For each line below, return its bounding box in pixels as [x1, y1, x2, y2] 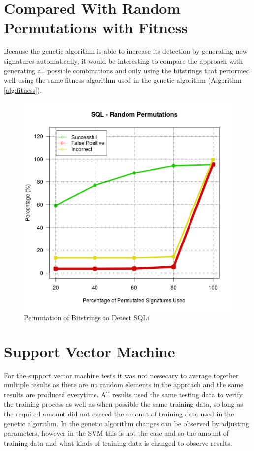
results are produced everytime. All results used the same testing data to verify [4, 389, 243, 399]
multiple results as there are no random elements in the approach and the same [4, 380, 244, 390]
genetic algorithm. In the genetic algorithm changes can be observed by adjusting [4, 418, 250, 428]
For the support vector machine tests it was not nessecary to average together [4, 370, 239, 380]
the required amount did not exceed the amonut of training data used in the [4, 408, 234, 418]
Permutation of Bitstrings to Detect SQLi [24, 312, 149, 322]
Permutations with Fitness [4, 17, 188, 37]
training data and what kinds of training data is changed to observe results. [4, 437, 232, 448]
